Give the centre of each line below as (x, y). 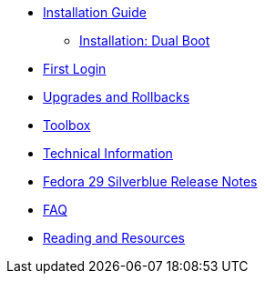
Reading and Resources (114, 238)
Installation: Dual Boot (145, 40)
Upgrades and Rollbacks (117, 97)
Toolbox (67, 125)
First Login (75, 69)
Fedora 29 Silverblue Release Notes (150, 181)
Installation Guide (95, 12)
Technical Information (108, 153)
